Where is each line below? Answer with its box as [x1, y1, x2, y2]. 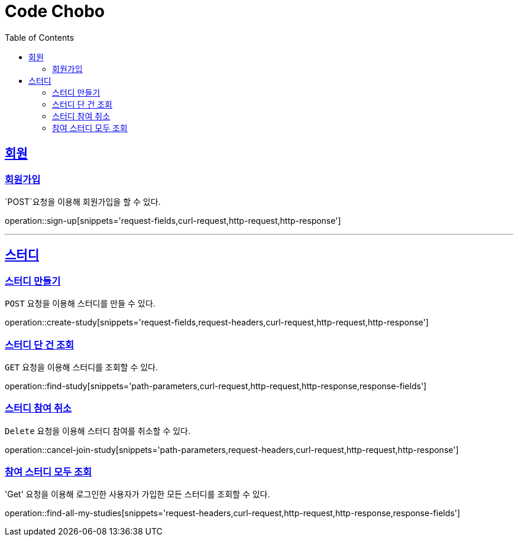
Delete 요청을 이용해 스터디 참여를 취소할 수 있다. [5, 425, 191, 436]
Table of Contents [5, 32, 75, 43]
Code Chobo [5, 1, 105, 21]
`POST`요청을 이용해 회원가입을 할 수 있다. [5, 196, 161, 207]
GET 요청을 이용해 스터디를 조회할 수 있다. [5, 361, 158, 372]
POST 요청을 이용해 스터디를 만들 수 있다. [5, 298, 156, 309]
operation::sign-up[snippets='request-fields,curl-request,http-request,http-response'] [5, 215, 341, 226]
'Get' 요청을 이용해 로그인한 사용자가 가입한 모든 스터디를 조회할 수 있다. [5, 489, 270, 500]
